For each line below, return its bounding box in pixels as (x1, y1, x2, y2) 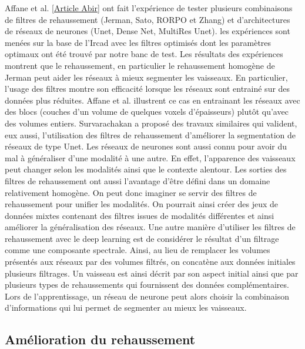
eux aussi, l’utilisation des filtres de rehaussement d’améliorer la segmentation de (5, 128, 296, 141)
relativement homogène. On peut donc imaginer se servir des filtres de (5, 186, 257, 198)
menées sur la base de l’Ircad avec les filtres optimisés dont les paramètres (5, 36, 272, 48)
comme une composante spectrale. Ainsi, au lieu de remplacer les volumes (5, 244, 270, 256)
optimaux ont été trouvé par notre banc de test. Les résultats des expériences (5, 48, 283, 60)
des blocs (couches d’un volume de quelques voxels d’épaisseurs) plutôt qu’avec (5, 105, 289, 118)
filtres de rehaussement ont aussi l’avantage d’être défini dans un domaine (5, 174, 270, 187)
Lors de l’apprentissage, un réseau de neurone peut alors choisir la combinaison (5, 290, 289, 302)
